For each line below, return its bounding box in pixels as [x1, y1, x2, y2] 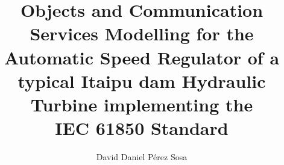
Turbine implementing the [30, 92, 253, 116]
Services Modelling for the [30, 21, 254, 46]
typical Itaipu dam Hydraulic [17, 68, 266, 93]
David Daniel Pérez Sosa [96, 151, 188, 163]
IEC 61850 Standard [55, 116, 229, 140]
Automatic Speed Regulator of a [4, 45, 280, 69]
